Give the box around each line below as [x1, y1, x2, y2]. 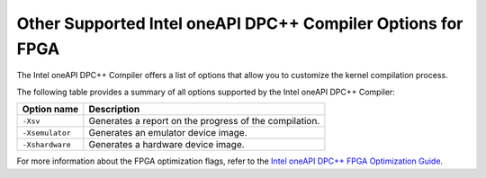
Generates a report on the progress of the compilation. [88, 115, 320, 128]
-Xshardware [22, 139, 71, 149]
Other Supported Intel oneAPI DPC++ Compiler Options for [16, 13, 463, 33]
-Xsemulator [22, 128, 71, 138]
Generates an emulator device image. [88, 127, 247, 139]
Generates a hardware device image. [88, 138, 245, 151]
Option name [22, 103, 79, 116]
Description [88, 103, 140, 116]
